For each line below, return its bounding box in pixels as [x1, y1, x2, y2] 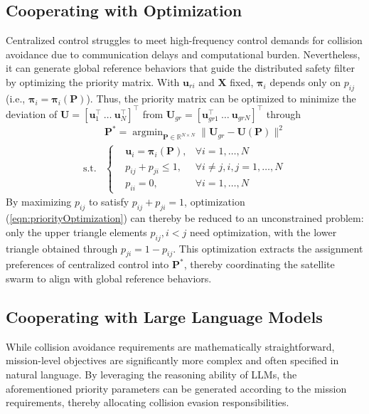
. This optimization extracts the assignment [173, 240, 363, 255]
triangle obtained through [6, 240, 118, 255]
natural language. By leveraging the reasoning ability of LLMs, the [6, 366, 297, 381]
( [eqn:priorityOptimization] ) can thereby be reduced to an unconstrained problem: [6, 211, 364, 225]
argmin [132, 127, 163, 138]
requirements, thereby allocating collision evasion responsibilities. [6, 395, 289, 410]
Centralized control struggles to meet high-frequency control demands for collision [6, 33, 363, 48]
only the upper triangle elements [6, 224, 147, 239]
